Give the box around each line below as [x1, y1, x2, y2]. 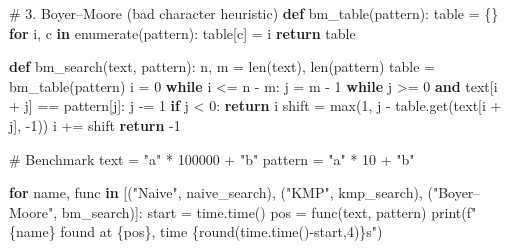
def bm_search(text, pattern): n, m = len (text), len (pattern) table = [9, 56, 436, 77]
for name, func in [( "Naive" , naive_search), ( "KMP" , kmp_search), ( [9, 182, 433, 203]
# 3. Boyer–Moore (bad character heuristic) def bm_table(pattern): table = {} [9, 3, 499, 23]
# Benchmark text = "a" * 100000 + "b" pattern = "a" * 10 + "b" [9, 148, 415, 169]
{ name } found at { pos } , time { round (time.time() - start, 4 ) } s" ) [9, 221, 383, 242]
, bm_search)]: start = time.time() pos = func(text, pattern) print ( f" [53, 201, 477, 222]
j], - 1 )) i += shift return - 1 [9, 114, 181, 135]
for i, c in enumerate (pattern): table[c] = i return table [9, 22, 356, 43]
